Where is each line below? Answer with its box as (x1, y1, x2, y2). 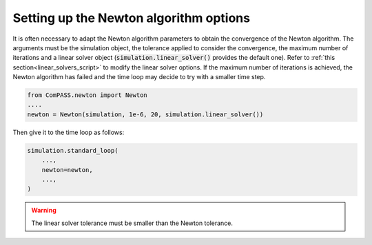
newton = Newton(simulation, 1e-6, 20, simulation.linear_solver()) (27, 110, 264, 118)
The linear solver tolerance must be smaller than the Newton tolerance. (31, 219, 234, 227)
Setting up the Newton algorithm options (12, 10, 251, 25)
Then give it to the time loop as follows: (12, 128, 125, 136)
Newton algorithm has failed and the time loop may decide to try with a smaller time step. (12, 73, 266, 81)
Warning (31, 206, 56, 215)
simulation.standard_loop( (27, 147, 118, 154)
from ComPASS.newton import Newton (27, 92, 147, 99)
